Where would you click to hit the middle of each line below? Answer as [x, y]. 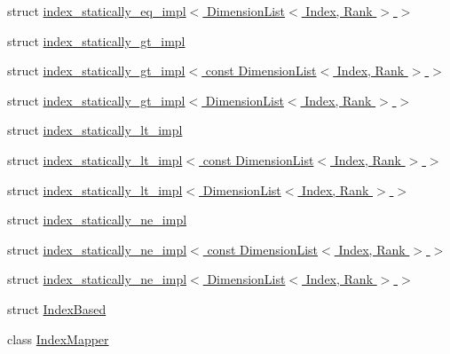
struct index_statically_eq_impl [97, 11]
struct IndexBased [57, 308]
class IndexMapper [58, 338]
